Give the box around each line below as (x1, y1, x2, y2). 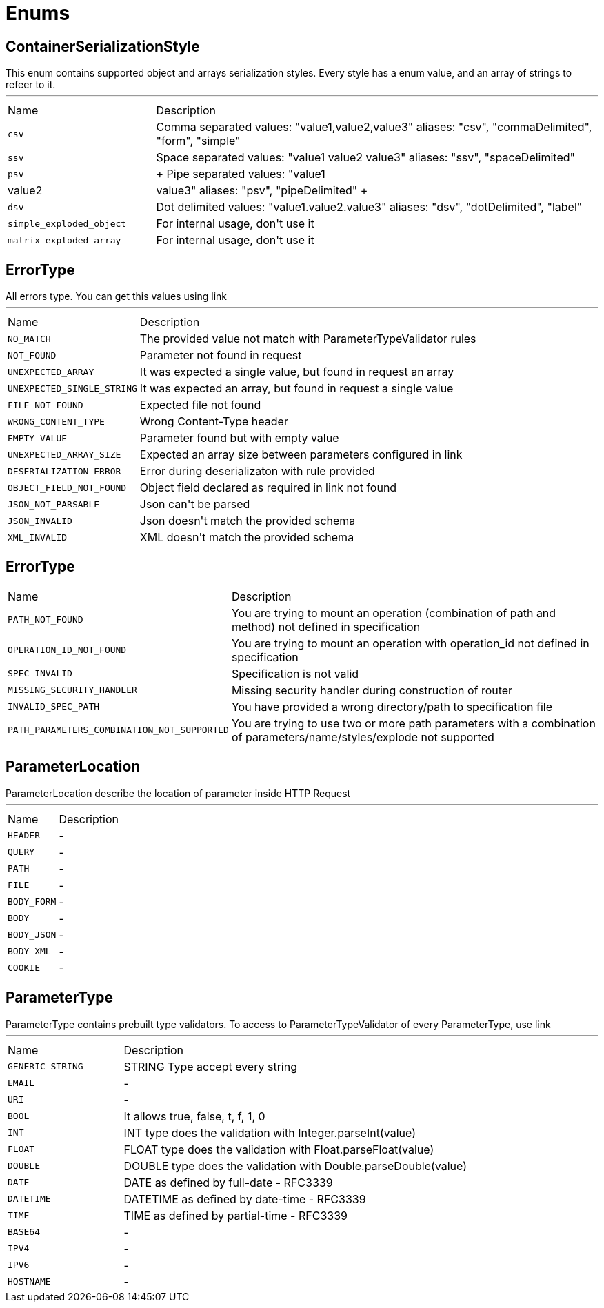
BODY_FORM (8, 896, 57, 907)
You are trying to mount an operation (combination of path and (231, 605, 556, 620)
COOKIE (8, 963, 40, 974)
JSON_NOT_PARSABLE (8, 499, 100, 510)
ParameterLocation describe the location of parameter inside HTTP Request (6, 787, 351, 799)
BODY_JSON (8, 929, 57, 940)
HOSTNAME (8, 1276, 51, 1287)
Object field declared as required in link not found (139, 481, 397, 495)
